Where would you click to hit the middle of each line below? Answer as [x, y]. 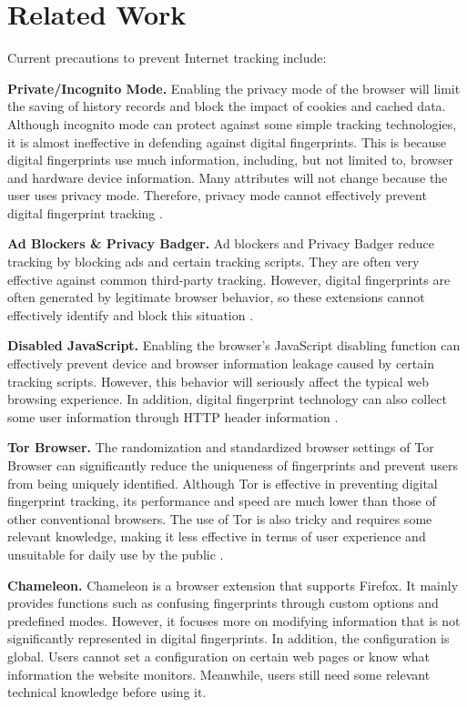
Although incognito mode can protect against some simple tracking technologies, [232, 123]
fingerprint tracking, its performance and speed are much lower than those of [222, 501]
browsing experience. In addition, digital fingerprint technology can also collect [227, 399]
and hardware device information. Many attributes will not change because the [228, 177]
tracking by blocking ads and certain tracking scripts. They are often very [213, 262]
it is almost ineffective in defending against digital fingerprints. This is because [227, 141]
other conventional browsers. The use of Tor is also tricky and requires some [220, 518]
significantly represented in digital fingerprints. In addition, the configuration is [228, 638]
